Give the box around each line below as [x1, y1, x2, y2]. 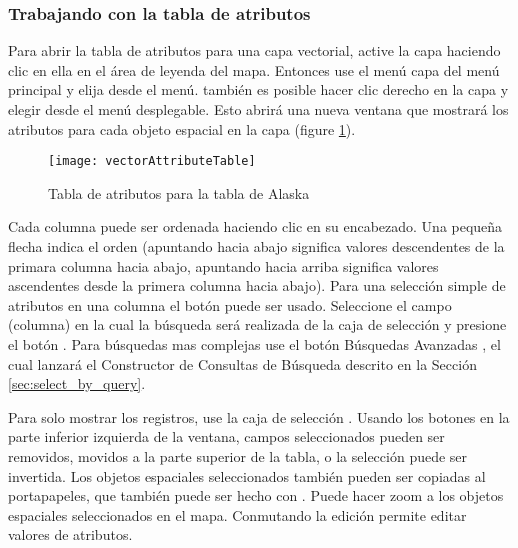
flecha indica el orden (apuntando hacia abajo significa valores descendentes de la [8, 236, 505, 257]
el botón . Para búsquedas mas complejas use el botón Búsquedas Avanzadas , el [8, 334, 501, 354]
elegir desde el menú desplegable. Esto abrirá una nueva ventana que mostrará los [8, 99, 509, 119]
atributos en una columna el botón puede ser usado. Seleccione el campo [8, 294, 452, 315]
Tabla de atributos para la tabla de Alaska [48, 182, 310, 203]
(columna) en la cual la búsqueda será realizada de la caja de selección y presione [8, 314, 507, 335]
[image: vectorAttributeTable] [48, 154, 256, 169]
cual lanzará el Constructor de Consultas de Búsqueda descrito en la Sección [8, 353, 477, 374]
